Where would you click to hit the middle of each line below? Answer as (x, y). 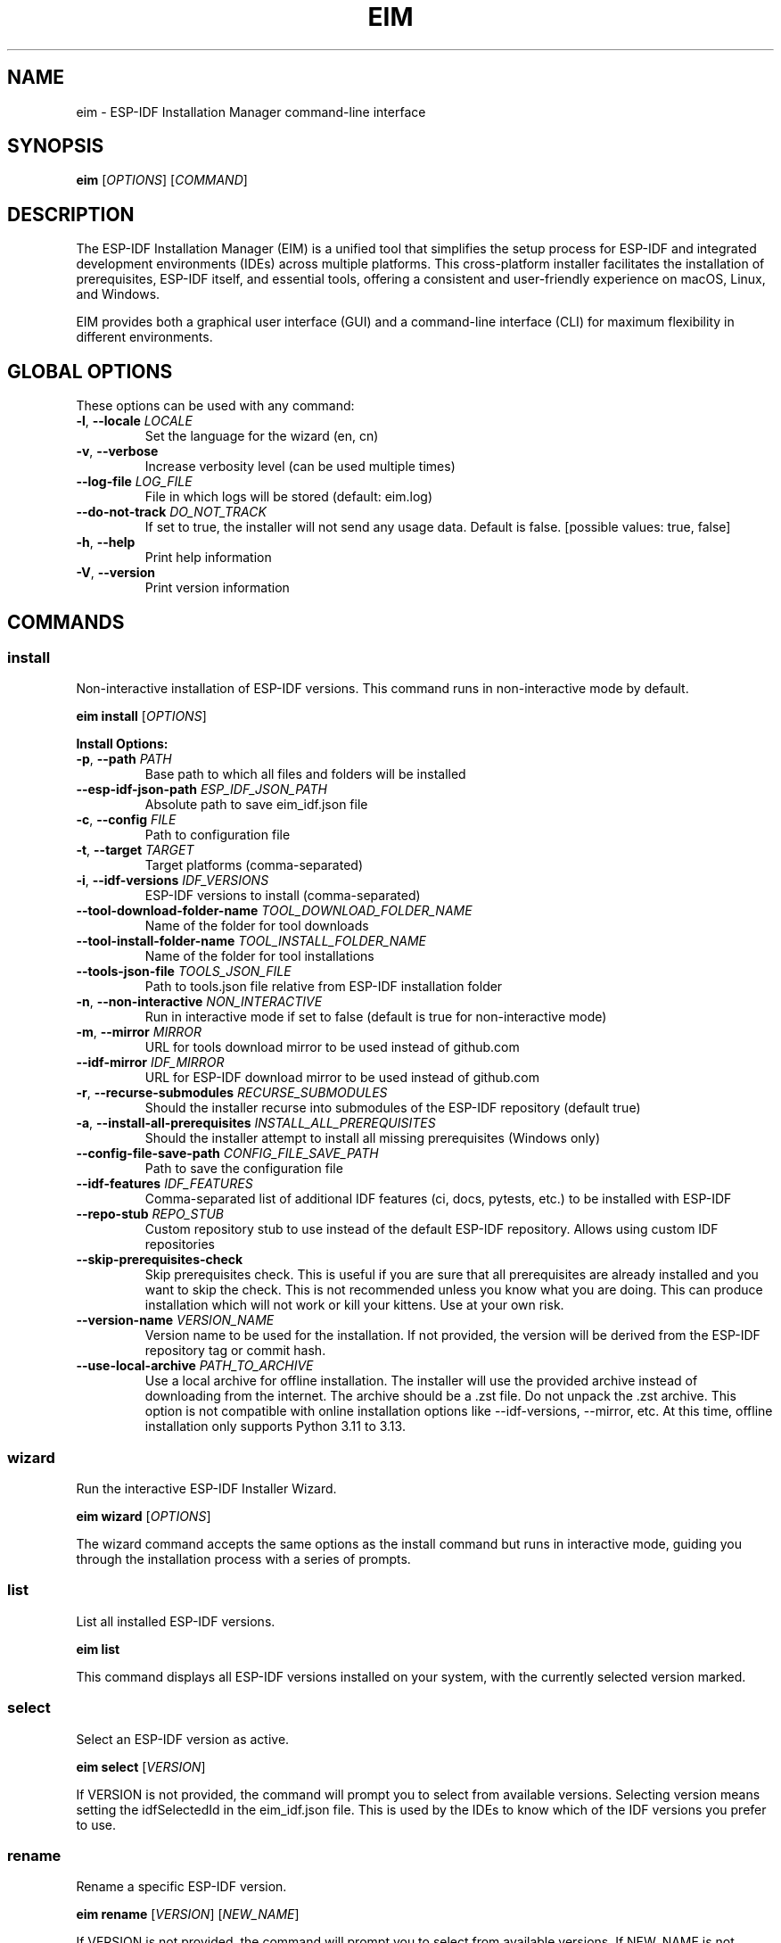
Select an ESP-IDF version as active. (183, 1739)
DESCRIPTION (71, 214)
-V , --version (115, 573)
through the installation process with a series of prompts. (243, 1559)
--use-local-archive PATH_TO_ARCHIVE (195, 1366)
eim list (98, 1649)
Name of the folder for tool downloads (257, 926)
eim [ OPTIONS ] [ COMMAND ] (162, 180)
